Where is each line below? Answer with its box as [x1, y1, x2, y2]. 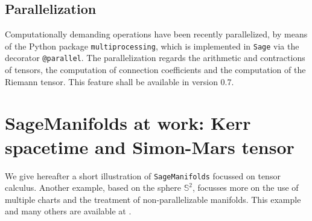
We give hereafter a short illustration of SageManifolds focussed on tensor [5, 169, 281, 182]
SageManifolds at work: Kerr [5, 110, 251, 135]
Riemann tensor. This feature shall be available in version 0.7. [5, 75, 234, 88]
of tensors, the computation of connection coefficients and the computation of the [5, 63, 306, 76]
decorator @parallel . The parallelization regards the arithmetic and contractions [5, 51, 305, 64]
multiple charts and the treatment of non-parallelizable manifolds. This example [5, 193, 301, 205]
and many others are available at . [5, 205, 132, 217]
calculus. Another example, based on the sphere [5, 181, 181, 194]
